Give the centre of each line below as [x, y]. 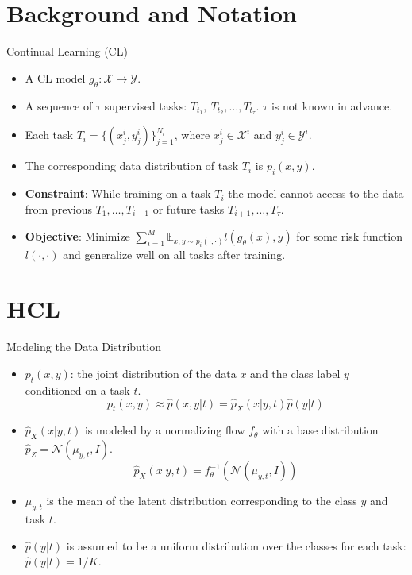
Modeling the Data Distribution [84, 347]
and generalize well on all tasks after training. [174, 254]
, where [192, 135]
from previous [58, 208]
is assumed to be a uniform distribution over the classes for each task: [236, 545]
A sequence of [59, 105]
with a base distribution [320, 430]
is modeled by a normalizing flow [165, 430]
